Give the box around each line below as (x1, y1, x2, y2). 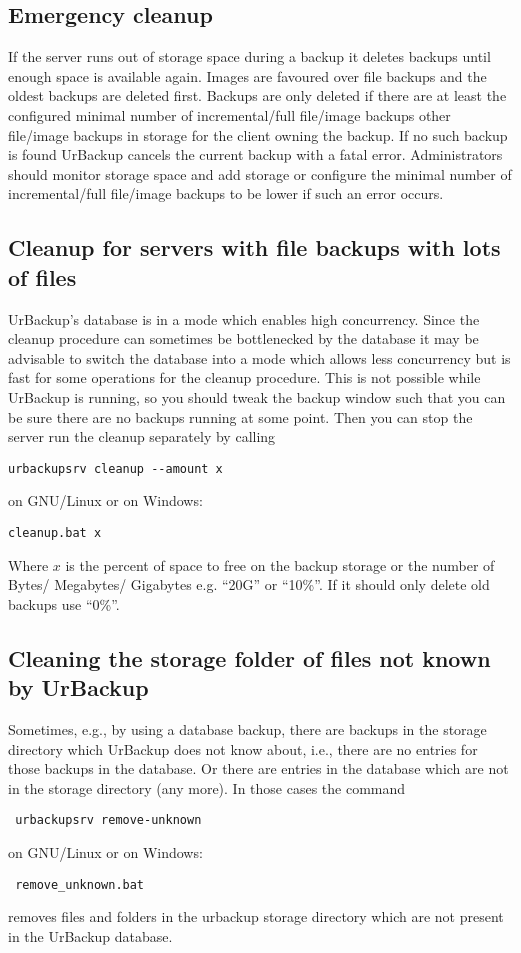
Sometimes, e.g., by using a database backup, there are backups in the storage (8, 718, 487, 739)
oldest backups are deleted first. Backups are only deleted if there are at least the (8, 85, 507, 106)
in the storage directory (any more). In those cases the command (8, 777, 406, 798)
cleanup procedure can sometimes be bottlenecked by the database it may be (8, 328, 479, 349)
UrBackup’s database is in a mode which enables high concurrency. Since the (8, 308, 480, 329)
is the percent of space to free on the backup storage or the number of (65, 554, 495, 575)
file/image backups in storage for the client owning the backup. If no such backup (8, 124, 508, 145)
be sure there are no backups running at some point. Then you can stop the (8, 406, 473, 427)
